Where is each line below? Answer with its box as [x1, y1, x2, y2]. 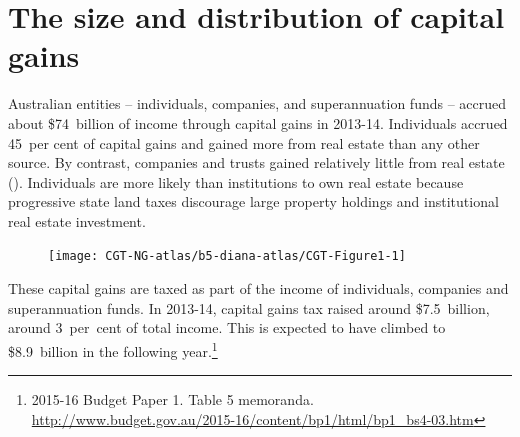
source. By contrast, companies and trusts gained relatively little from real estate [8, 152, 505, 173]
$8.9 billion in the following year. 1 [8, 337, 218, 361]
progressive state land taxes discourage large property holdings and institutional [8, 191, 499, 212]
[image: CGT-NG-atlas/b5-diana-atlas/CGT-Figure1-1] [48, 249, 406, 264]
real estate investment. [8, 210, 146, 231]
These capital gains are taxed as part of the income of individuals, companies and [8, 278, 509, 299]
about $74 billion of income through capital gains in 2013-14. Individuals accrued [8, 112, 508, 133]
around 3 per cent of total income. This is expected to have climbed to [8, 317, 446, 338]
